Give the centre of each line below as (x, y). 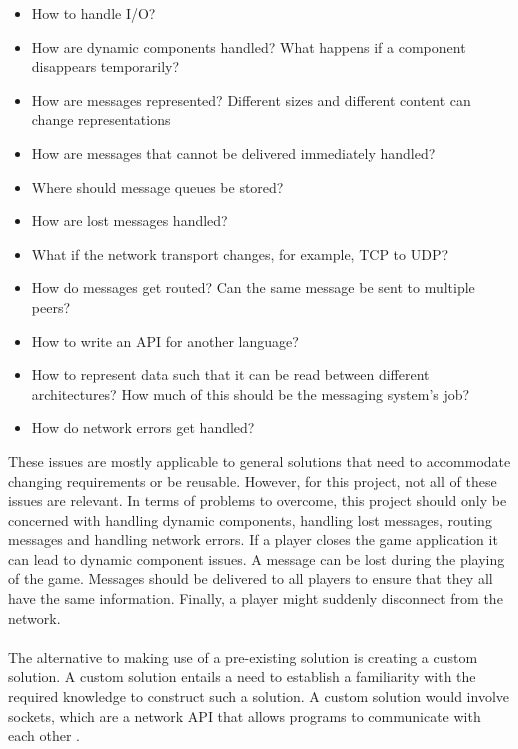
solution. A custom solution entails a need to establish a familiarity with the (242, 676)
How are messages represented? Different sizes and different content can (251, 99)
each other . (44, 735)
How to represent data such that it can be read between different (230, 374)
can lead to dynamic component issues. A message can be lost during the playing (256, 558)
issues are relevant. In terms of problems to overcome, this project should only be (257, 500)
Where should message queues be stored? (157, 186)
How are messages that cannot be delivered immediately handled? (233, 152)
